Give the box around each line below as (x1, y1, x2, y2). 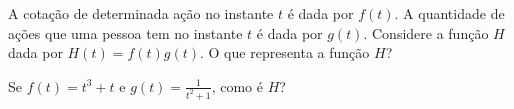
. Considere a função (363, 22, 489, 43)
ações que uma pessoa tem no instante (8, 22, 243, 43)
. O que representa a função (200, 42, 370, 63)
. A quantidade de (394, 3, 505, 23)
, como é (211, 75, 263, 96)
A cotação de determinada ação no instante (8, 3, 274, 23)
